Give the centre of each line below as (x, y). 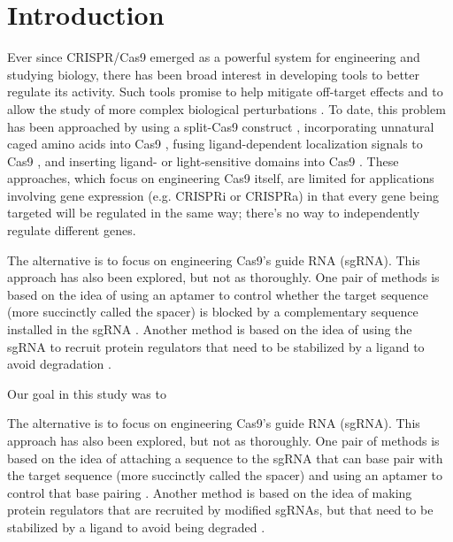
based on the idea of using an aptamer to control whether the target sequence (218, 294)
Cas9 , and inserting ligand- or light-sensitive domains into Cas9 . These (203, 160)
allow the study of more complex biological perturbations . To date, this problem (226, 108)
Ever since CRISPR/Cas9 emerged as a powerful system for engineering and (214, 57)
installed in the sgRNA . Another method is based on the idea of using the (210, 329)
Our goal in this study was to (87, 393)
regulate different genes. (72, 230)
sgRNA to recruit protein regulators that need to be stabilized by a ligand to (216, 346)
